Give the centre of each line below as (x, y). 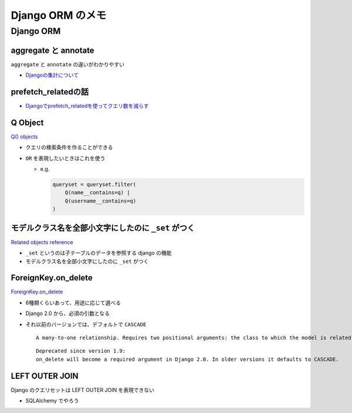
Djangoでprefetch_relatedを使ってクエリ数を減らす (87, 106)
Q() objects (24, 136)
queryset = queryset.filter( (94, 185)
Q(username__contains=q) (101, 201)
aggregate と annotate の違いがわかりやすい (68, 64)
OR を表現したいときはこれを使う (65, 158)
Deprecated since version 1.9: (81, 351)
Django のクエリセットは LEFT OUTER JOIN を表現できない (83, 390)
